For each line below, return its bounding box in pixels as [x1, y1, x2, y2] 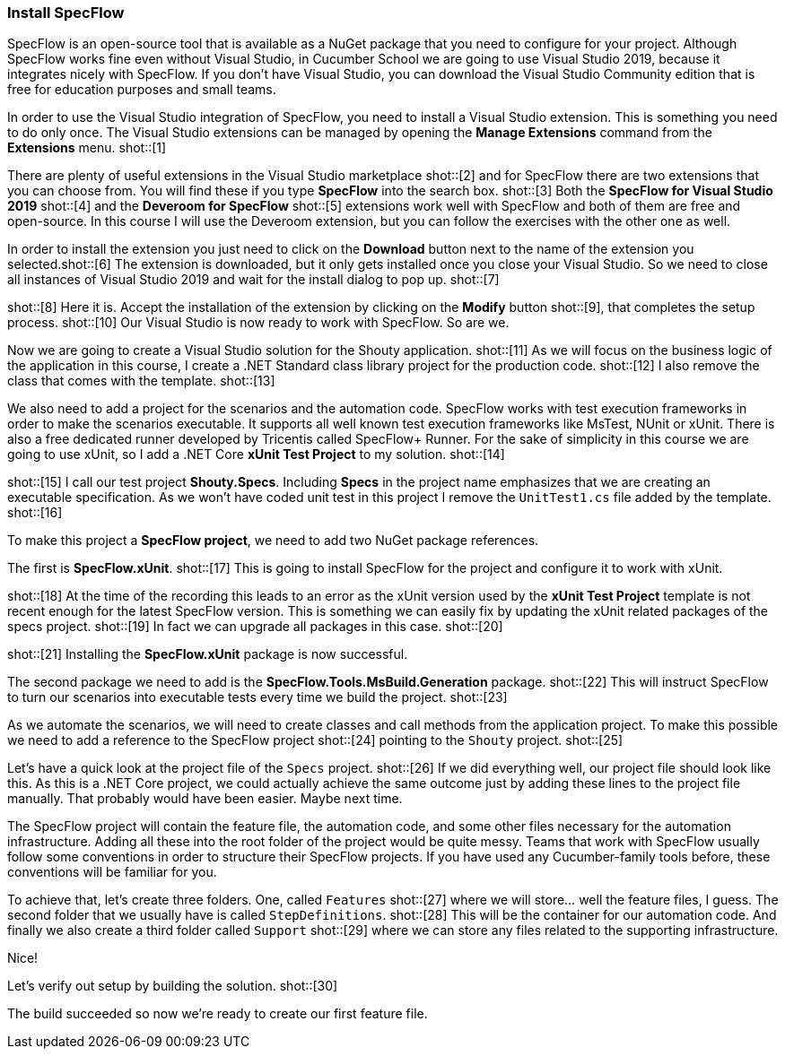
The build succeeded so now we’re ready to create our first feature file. [7, 1006, 428, 1022]
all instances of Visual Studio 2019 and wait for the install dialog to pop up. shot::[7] [7, 272, 500, 288]
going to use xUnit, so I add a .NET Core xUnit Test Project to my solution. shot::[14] [7, 446, 505, 463]
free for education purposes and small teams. [7, 82, 276, 98]
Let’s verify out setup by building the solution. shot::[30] [7, 978, 338, 994]
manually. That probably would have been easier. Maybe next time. [7, 791, 403, 807]
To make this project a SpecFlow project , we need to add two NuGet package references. [7, 532, 539, 549]
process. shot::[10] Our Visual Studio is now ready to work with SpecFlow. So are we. [7, 315, 510, 331]
